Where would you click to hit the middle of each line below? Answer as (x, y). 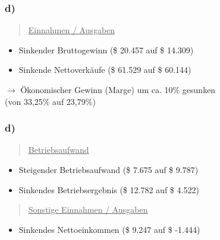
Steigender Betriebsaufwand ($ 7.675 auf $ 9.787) (109, 169)
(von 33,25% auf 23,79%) (50, 101)
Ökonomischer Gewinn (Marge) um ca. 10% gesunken (118, 89)
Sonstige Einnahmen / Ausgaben (88, 209)
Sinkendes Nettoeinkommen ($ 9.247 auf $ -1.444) (109, 229)
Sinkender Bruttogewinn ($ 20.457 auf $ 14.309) (106, 49)
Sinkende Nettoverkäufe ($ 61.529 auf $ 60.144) (105, 70)
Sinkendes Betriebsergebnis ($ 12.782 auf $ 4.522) (109, 189)
